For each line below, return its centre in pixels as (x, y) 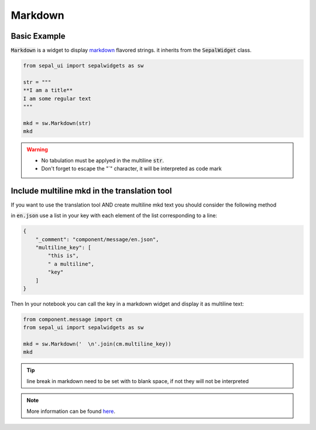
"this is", (63, 256)
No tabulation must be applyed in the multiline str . (103, 160)
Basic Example (38, 36)
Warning (37, 150)
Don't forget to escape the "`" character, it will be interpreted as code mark (131, 168)
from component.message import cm (73, 319)
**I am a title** (48, 90)
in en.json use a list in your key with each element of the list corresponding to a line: (114, 216)
